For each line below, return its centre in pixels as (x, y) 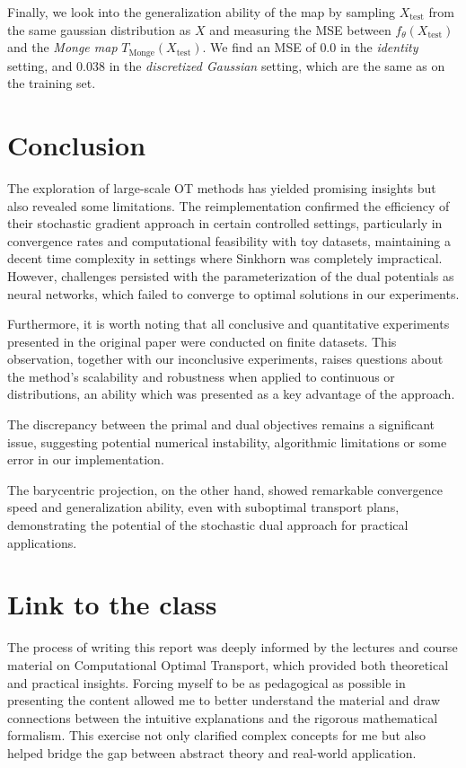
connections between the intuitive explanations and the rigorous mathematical (223, 717)
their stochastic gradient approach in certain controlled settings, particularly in (225, 223)
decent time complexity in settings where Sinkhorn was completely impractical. (225, 258)
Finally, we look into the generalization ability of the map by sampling (202, 12)
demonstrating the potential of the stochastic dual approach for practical (208, 525)
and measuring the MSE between (300, 29)
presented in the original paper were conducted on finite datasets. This (202, 341)
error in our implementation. (86, 459)
